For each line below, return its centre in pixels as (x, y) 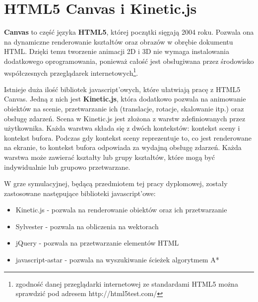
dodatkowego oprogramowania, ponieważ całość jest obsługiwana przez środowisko (129, 61)
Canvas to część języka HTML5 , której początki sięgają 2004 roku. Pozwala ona (129, 32)
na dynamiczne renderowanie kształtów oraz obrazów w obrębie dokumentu (119, 41)
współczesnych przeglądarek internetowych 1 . (71, 72)
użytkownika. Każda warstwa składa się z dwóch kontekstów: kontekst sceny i (122, 128)
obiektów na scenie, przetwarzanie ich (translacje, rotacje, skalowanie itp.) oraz (124, 108)
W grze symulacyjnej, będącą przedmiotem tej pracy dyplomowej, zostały (116, 183)
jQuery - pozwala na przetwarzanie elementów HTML (97, 243)
